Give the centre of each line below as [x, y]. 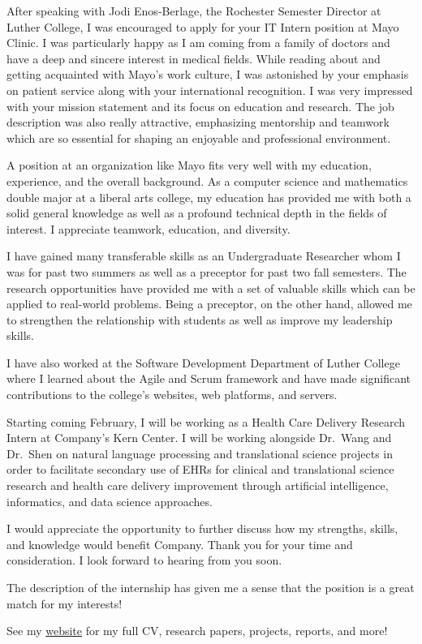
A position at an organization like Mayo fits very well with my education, [189, 165]
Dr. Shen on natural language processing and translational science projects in [200, 453]
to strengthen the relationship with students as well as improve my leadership [200, 319]
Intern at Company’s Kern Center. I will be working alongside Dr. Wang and [199, 438]
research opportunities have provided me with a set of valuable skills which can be [211, 288]
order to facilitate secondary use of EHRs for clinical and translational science [200, 469]
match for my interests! [65, 603]
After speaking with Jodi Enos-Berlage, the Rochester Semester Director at [194, 11]
